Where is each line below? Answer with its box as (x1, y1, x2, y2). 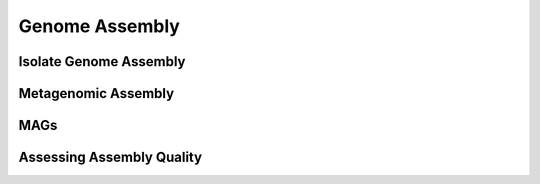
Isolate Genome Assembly (18, 53, 186, 70)
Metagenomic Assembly (18, 85, 175, 102)
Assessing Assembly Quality (18, 149, 203, 166)
